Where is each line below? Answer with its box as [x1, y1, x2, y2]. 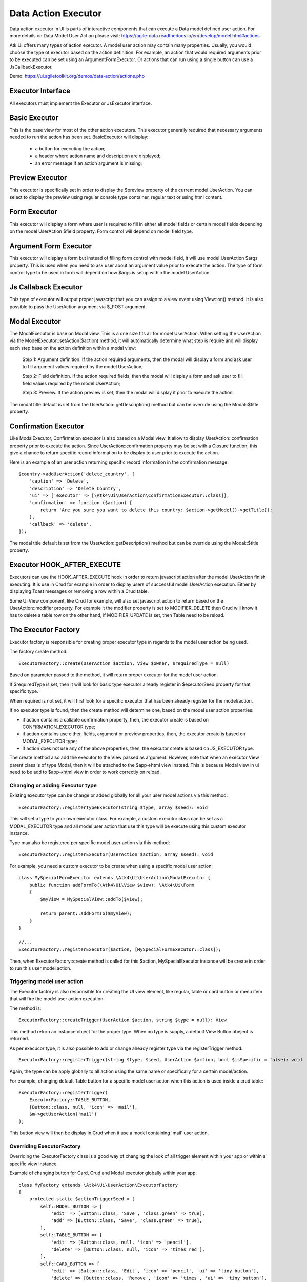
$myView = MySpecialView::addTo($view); [40, 896, 143, 902]
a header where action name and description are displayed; [35, 153, 161, 159]
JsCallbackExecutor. [9, 64, 53, 70]
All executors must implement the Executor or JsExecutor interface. [9, 100, 152, 106]
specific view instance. [9, 1160, 58, 1167]
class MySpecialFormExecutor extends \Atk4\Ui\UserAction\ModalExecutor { [18, 875, 211, 880]
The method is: [9, 1005, 42, 1011]
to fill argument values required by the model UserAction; [22, 364, 144, 370]
